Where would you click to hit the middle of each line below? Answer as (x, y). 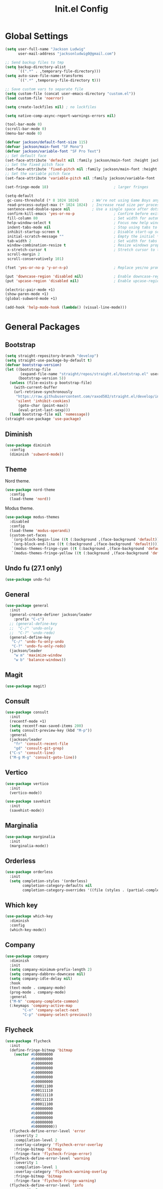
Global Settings (37, 36)
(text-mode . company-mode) (38, 988)
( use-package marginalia (30, 837)
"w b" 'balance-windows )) (40, 660)
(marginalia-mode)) (29, 846)
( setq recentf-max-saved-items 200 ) (46, 726)
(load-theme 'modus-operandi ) (40, 530)
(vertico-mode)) (26, 793)
